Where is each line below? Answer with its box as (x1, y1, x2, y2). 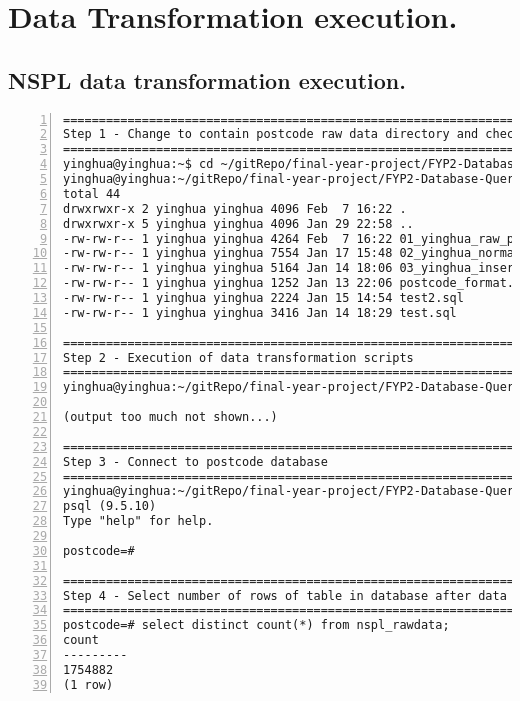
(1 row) (63, 677, 114, 692)
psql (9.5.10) (63, 499, 157, 514)
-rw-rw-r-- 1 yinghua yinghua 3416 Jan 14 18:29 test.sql (63, 305, 457, 320)
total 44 (63, 186, 121, 201)
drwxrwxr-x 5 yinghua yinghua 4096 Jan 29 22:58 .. (63, 216, 414, 231)
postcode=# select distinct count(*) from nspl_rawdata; (63, 618, 450, 633)
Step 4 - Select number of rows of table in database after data (63, 588, 507, 603)
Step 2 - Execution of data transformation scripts (63, 350, 414, 365)
